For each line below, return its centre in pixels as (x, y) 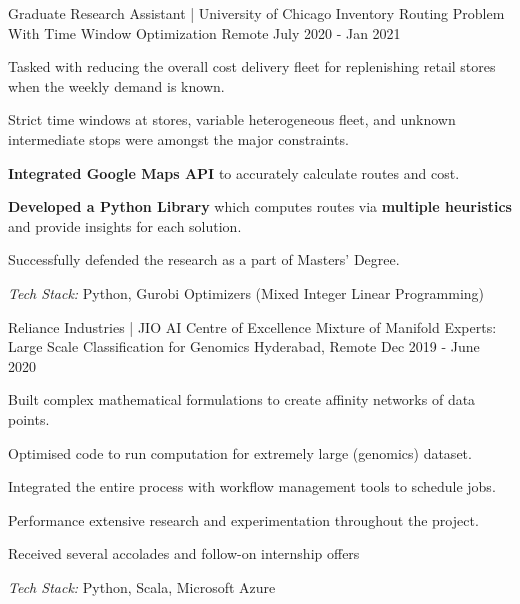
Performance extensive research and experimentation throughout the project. (243, 519)
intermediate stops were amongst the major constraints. (178, 138)
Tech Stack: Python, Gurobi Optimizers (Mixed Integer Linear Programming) (246, 292)
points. (29, 418)
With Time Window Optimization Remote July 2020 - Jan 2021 (204, 32)
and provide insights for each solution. (125, 225)
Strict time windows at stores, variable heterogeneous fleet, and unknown (232, 119)
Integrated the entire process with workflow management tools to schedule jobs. (252, 486)
